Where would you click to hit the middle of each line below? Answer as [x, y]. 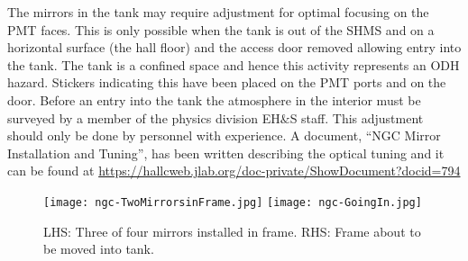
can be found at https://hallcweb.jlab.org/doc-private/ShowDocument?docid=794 [234, 171]
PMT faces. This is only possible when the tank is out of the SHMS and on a [221, 29]
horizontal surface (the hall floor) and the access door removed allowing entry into [234, 47]
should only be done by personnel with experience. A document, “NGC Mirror [224, 135]
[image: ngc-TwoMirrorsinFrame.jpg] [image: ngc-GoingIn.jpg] [233, 202]
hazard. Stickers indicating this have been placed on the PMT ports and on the [227, 82]
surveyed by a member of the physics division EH [144, 117]
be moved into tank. [99, 249]
